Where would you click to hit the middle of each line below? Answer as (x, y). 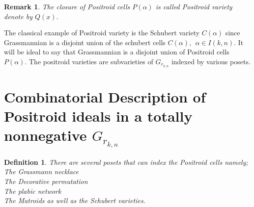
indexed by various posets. (211, 61)
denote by (18, 16)
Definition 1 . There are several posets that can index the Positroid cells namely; (126, 162)
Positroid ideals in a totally (98, 116)
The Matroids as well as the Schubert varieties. (75, 200)
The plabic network (33, 191)
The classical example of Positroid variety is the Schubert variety (102, 33)
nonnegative (45, 135)
